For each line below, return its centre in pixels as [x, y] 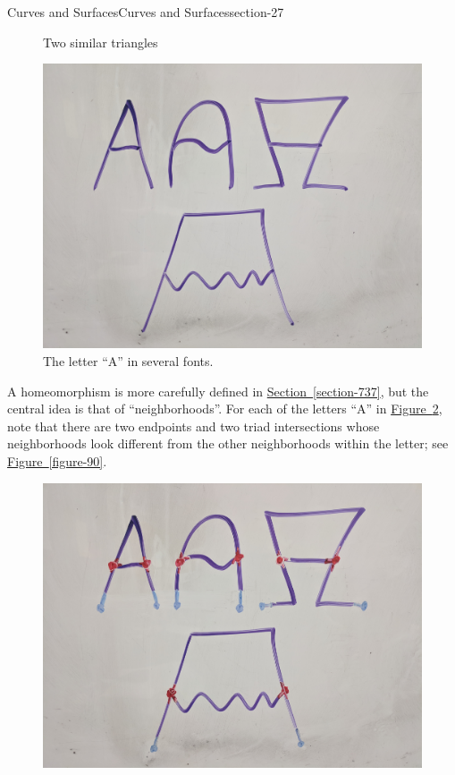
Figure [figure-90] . [57, 461]
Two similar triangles [101, 42]
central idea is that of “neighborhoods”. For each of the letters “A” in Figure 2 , [225, 409]
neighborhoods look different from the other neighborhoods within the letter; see [228, 443]
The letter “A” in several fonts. [128, 361]
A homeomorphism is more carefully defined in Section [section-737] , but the [218, 391]
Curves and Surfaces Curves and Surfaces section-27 [146, 12]
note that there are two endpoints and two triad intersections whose [194, 426]
